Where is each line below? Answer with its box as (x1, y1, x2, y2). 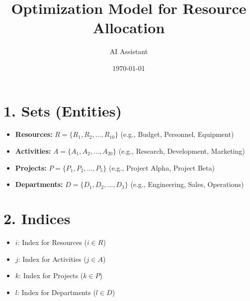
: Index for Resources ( (17, 237, 87, 247)
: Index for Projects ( (19, 270, 83, 281)
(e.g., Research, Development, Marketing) (118, 146, 245, 156)
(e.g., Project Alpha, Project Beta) (108, 162, 215, 173)
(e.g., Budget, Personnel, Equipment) (120, 129, 234, 139)
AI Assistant (109, 46, 148, 57)
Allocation (92, 17, 165, 38)
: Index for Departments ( (17, 287, 96, 297)
